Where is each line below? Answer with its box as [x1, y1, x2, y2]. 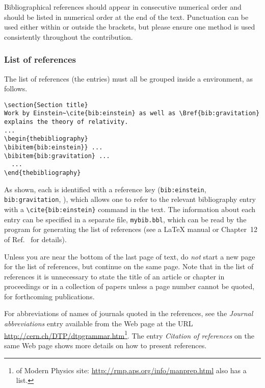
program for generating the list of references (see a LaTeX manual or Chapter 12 [4, 224, 257, 235]
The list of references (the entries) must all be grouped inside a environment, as [4, 73, 253, 84]
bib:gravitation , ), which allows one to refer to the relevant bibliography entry [4, 194, 256, 204]
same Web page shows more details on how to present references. [4, 340, 207, 350]
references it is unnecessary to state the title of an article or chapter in [4, 271, 225, 281]
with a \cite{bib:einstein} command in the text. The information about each [4, 204, 256, 214]
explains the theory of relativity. [4, 118, 128, 126]
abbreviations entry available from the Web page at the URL [4, 318, 193, 329]
